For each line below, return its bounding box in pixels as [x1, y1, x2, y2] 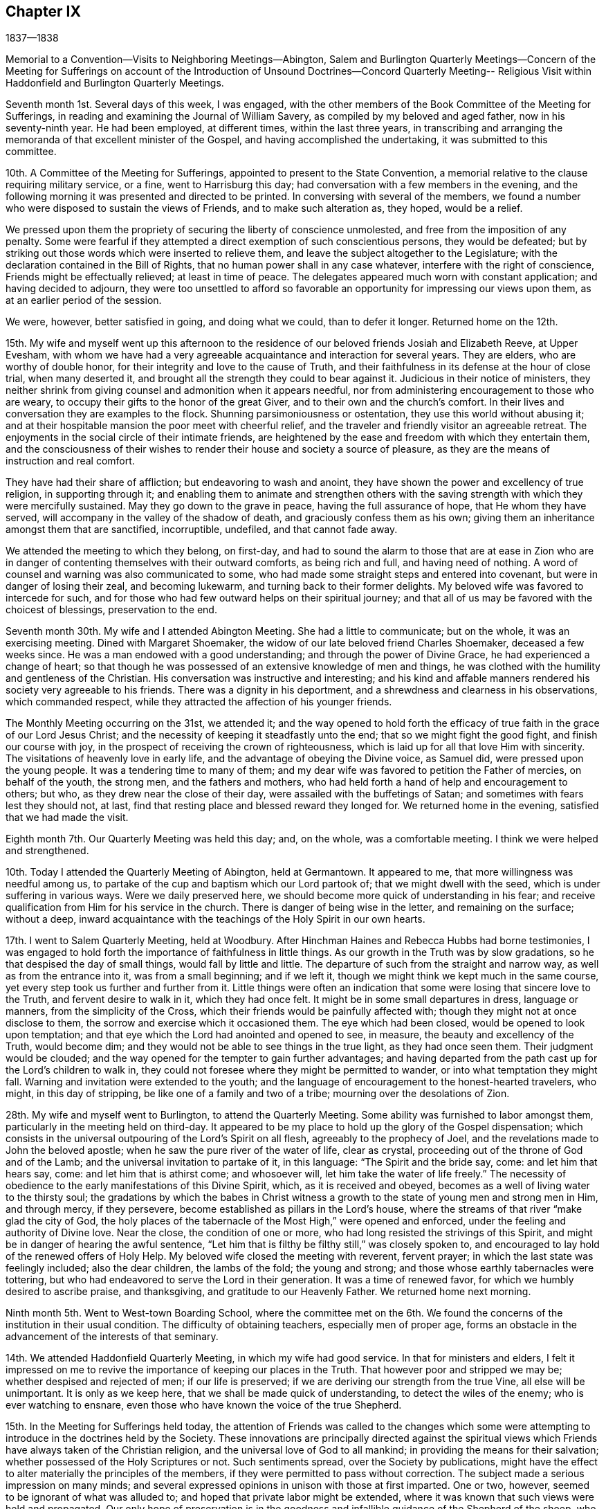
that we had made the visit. [6, 811, 129, 824]
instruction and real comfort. [6, 455, 135, 467]
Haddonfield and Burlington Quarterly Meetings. [6, 77, 224, 89]
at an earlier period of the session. [6, 294, 162, 307]
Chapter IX [6, 3, 81, 20]
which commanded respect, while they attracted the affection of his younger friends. [6, 696, 392, 708]
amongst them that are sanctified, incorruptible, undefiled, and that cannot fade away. [6, 523, 398, 536]
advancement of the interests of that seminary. [6, 1330, 219, 1343]
